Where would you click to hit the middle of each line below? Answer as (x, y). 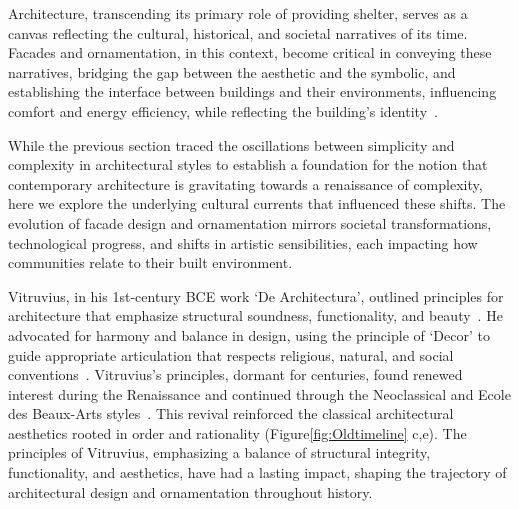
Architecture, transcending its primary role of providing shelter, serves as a (238, 13)
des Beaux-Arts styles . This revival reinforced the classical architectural (231, 413)
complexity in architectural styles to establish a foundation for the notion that (248, 164)
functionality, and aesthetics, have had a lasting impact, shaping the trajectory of (257, 472)
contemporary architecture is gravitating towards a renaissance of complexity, (245, 183)
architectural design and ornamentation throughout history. (190, 491)
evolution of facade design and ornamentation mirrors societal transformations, (250, 222)
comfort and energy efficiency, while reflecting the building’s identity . (223, 110)
